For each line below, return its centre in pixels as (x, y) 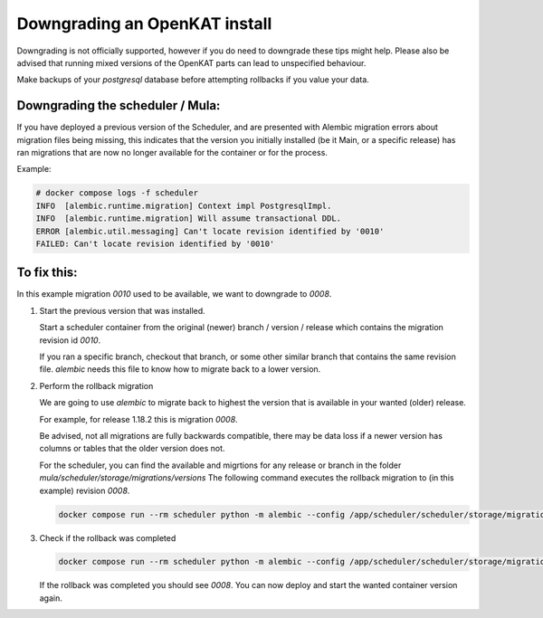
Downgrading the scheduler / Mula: (119, 105)
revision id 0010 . (70, 340)
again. (51, 598)
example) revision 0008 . (85, 490)
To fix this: (47, 273)
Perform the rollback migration (96, 385)
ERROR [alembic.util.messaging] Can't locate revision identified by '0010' (210, 231)
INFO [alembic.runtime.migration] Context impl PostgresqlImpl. (184, 205)
